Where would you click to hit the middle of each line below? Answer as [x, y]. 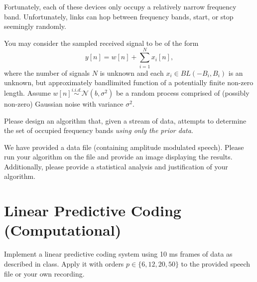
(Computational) [63, 230]
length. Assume [27, 92]
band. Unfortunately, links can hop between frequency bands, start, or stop [119, 16]
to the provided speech [216, 263]
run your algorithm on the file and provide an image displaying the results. [118, 157]
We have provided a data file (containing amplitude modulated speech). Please [124, 147]
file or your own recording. [44, 273]
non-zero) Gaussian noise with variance [64, 103]
